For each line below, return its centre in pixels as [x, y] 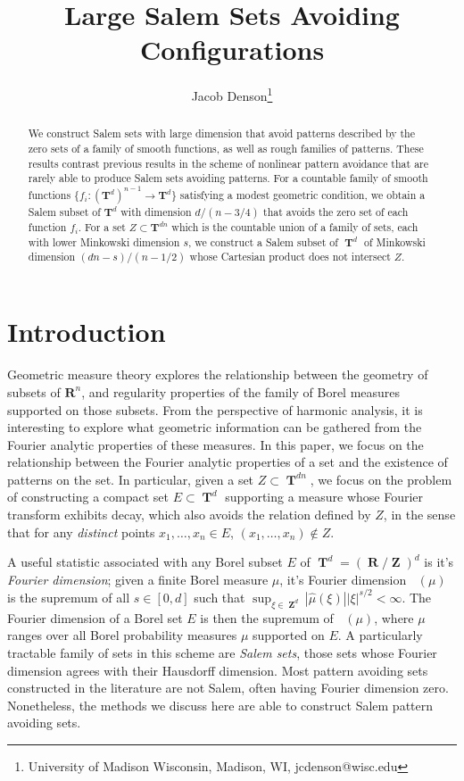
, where [394, 617]
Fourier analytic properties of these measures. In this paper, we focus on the [215, 444]
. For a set [102, 227]
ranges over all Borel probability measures [122, 635]
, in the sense [419, 515]
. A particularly [380, 635]
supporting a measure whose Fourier [324, 497]
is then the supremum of [267, 617]
